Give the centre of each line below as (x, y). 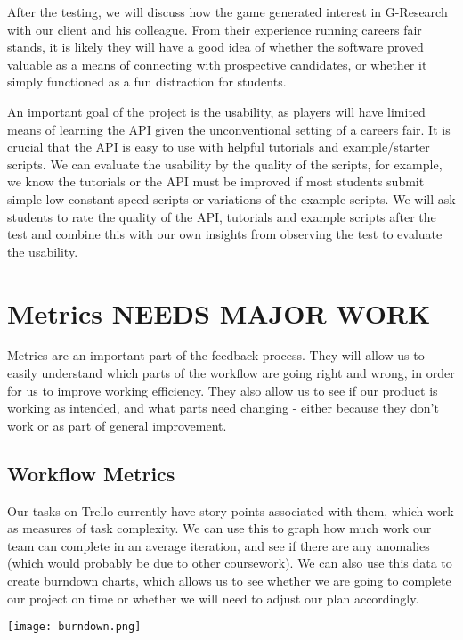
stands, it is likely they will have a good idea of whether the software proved (215, 47)
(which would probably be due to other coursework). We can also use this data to (230, 563)
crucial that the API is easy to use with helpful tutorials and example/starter (219, 147)
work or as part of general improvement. (117, 425)
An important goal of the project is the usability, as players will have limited (216, 111)
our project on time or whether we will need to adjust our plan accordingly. (213, 598)
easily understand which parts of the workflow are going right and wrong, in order (231, 373)
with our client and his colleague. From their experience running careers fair (215, 29)
